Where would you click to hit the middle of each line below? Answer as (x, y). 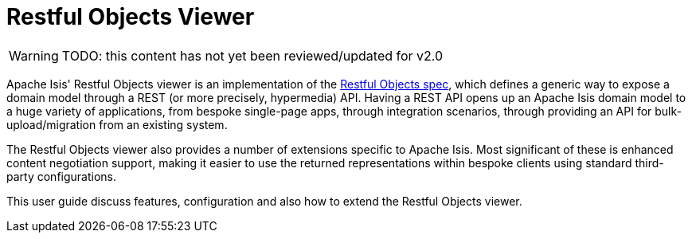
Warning (34, 55)
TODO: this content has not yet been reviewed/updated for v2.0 (252, 55)
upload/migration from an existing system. (117, 124)
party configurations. (62, 176)
